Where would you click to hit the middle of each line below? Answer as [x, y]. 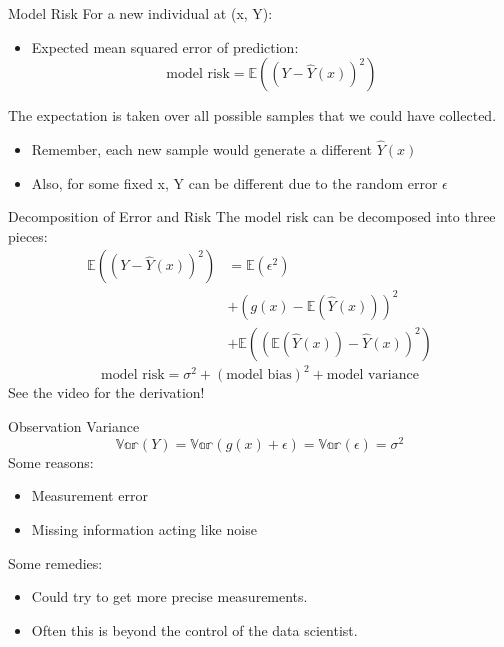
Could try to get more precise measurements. [169, 596]
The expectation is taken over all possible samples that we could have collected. [252, 115]
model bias [259, 375]
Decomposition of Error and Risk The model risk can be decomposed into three [252, 216]
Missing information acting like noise [144, 528]
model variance [372, 375]
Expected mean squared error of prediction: [165, 46]
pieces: [28, 235]
